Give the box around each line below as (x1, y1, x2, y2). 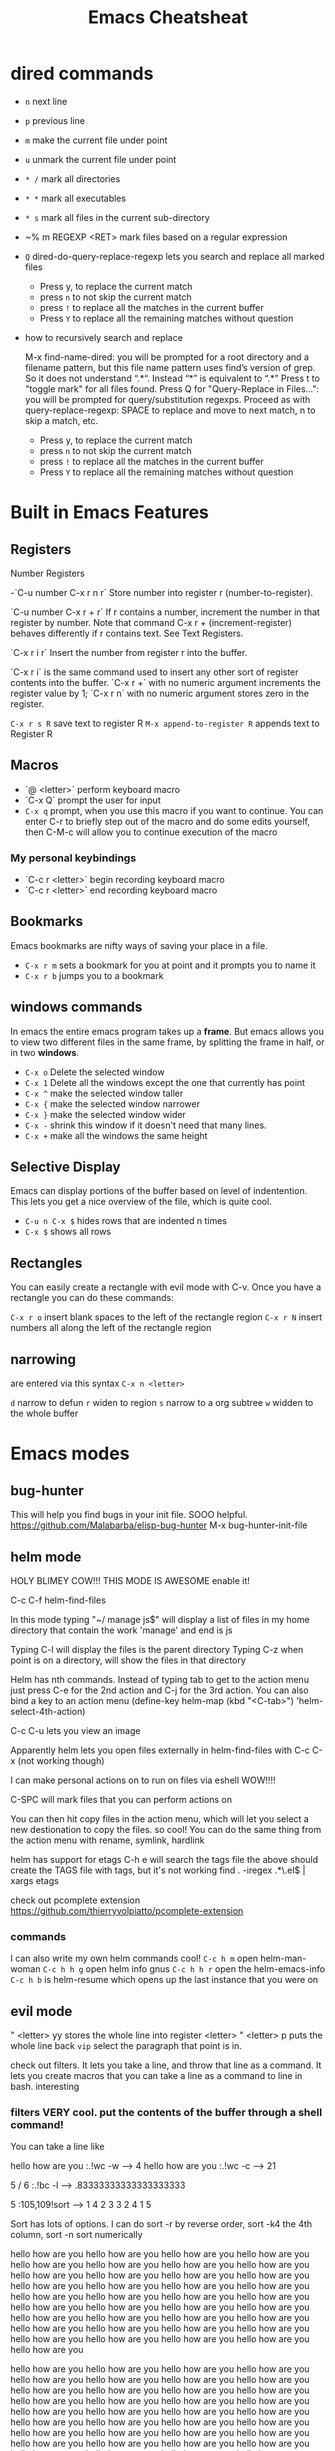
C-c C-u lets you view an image (10, 1724, 141, 1736)
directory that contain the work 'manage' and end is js (10, 1624, 233, 1636)
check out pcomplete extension (10, 1894, 141, 1906)
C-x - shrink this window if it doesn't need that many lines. (24, 1119, 267, 1131)
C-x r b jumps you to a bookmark (24, 969, 164, 981)
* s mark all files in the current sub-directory (24, 211, 210, 223)
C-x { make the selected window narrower (24, 1097, 200, 1110)
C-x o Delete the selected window (24, 1066, 165, 1078)
